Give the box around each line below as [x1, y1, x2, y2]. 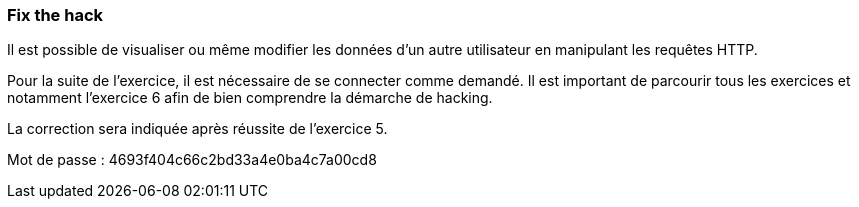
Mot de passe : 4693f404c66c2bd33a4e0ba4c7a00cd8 [7, 151, 377, 169]
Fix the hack [7, 5, 104, 25]
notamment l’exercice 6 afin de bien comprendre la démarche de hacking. [7, 89, 493, 107]
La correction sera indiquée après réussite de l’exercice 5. [7, 120, 388, 138]
